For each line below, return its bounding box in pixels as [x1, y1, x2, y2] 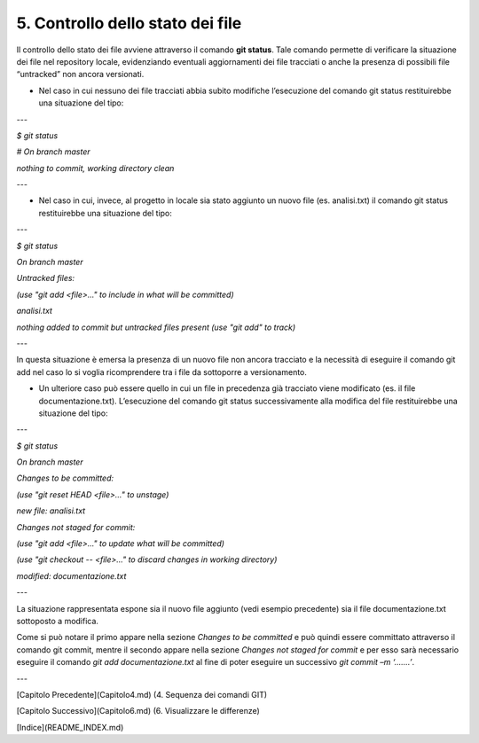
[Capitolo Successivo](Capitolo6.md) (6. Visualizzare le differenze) [16, 706, 261, 716]
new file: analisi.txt [16, 505, 86, 516]
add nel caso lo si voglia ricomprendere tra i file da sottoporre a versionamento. [16, 366, 308, 377]
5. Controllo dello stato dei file [16, 13, 242, 33]
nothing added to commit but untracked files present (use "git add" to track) [16, 322, 296, 332]
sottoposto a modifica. [16, 616, 99, 626]
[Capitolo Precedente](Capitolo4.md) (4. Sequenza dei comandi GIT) [16, 689, 268, 700]
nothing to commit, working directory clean [16, 162, 175, 173]
